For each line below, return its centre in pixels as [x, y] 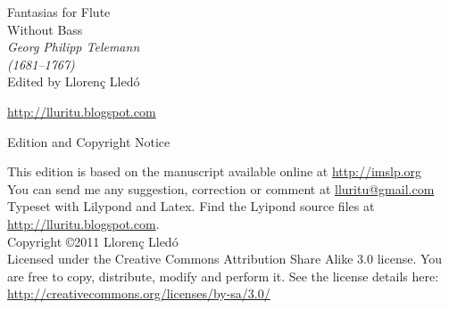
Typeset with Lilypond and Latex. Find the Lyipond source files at [191, 206]
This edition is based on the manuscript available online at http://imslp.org [215, 171]
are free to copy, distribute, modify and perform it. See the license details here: [223, 276]
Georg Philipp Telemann [74, 47]
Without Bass [45, 29]
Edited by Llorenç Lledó [74, 81]
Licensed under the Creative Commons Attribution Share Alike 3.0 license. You [225, 259]
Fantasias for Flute [59, 12]
